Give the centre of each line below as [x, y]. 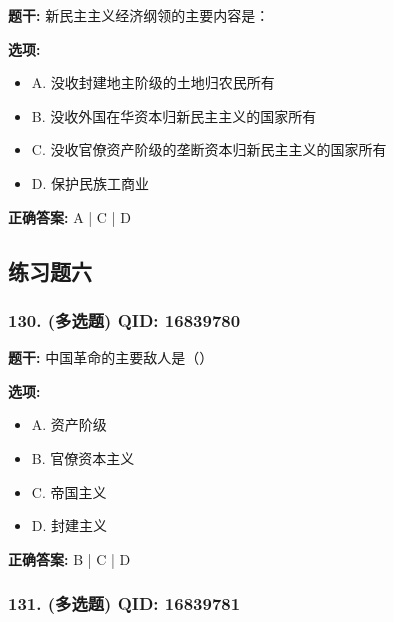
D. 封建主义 [69, 525]
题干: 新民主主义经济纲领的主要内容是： [139, 15]
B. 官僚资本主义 [83, 457]
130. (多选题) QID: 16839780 [124, 319]
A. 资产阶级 [69, 424]
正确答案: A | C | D [69, 216]
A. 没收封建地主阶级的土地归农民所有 [153, 82]
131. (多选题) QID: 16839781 [124, 603]
